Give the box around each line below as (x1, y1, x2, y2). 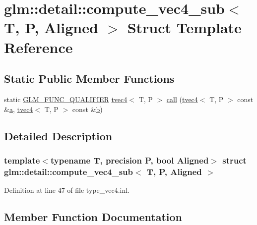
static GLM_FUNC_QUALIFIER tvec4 (4, 94, 128, 104)
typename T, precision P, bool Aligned (50, 154, 209, 166)
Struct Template (127, 17, 242, 38)
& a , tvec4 (4, 104, 33, 114)
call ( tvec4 (166, 94, 198, 104)
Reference (4, 37, 73, 57)
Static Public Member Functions (4, 71, 175, 86)
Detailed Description (4, 128, 113, 143)
